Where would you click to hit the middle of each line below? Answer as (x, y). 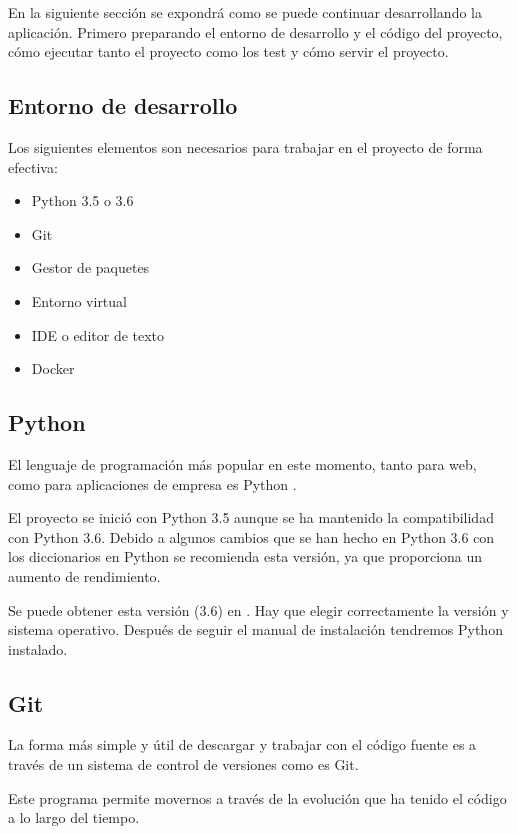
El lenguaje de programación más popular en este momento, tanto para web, (242, 463)
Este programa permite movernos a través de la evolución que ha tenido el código (257, 797)
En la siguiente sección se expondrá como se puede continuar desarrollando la (245, 12)
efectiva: (33, 166)
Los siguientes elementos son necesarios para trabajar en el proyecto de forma (245, 146)
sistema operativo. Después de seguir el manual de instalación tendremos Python (255, 629)
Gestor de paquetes (90, 267)
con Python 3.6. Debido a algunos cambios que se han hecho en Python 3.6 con (251, 536)
